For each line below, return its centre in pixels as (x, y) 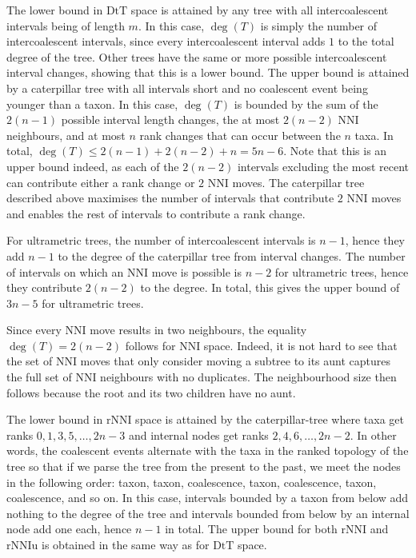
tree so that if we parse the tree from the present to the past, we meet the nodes (204, 466)
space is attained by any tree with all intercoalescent (260, 10)
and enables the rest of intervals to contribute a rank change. (156, 213)
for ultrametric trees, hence (342, 271)
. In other (373, 434)
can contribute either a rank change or (101, 182)
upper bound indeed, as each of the (93, 166)
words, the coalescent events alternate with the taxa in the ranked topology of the (208, 450)
